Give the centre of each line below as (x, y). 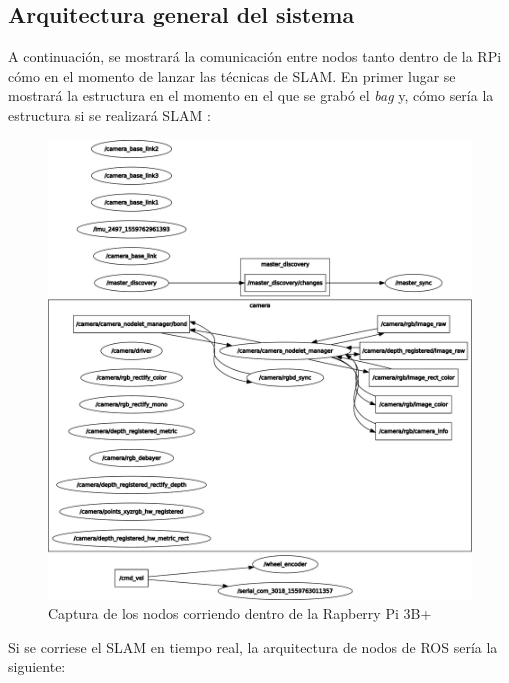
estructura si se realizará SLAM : (109, 114)
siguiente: (37, 666)
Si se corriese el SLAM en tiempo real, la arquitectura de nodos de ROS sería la (253, 646)
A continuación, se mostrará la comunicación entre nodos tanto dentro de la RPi (255, 56)
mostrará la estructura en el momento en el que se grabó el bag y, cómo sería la (251, 95)
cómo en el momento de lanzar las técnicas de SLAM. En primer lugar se (232, 75)
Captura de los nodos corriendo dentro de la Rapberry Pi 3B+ (240, 613)
